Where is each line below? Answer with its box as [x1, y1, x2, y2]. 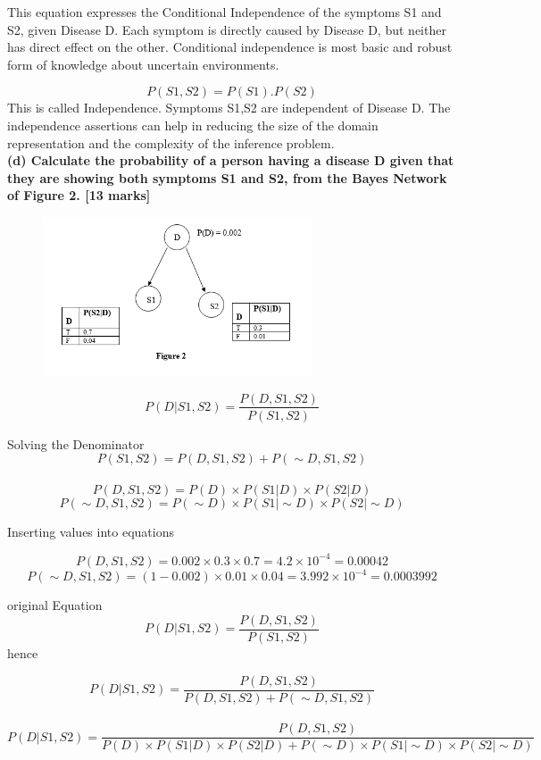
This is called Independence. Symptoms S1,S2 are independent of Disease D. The [7, 98, 451, 117]
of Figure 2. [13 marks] [7, 186, 151, 205]
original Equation [7, 596, 103, 614]
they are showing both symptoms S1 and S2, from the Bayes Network [7, 168, 447, 187]
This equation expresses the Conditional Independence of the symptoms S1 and [7, 3, 442, 21]
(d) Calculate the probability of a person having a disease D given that [7, 151, 454, 170]
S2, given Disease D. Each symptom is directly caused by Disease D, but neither [7, 20, 446, 38]
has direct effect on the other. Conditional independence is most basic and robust [7, 38, 453, 56]
